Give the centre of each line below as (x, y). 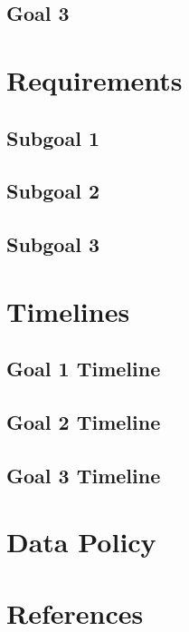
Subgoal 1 (53, 137)
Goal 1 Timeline (84, 369)
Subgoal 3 (53, 244)
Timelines (68, 311)
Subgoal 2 (53, 191)
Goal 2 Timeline (84, 422)
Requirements (94, 79)
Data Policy (81, 542)
